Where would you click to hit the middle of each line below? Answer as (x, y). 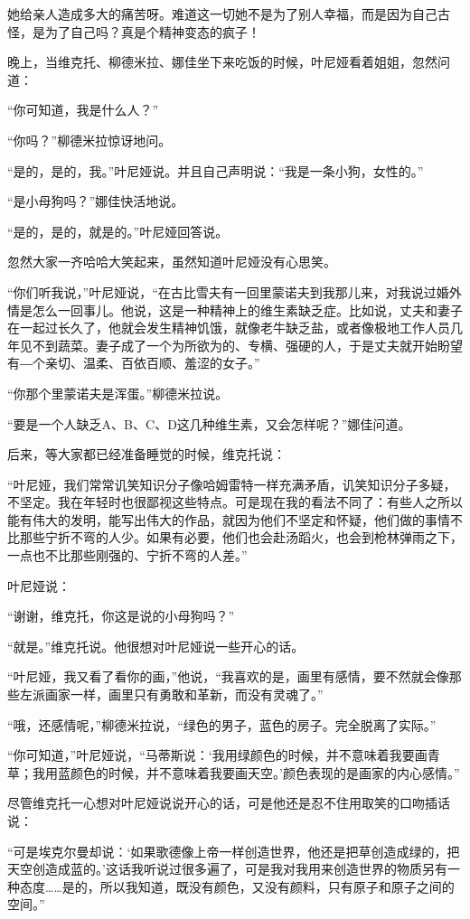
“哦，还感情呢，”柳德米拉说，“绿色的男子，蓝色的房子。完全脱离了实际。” (222, 724)
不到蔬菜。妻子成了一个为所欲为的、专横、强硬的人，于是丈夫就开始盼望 (247, 345)
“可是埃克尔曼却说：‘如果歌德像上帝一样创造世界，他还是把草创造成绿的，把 (234, 851)
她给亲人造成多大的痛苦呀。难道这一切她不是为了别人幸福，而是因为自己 (222, 14)
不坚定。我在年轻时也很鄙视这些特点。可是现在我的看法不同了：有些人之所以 (235, 502)
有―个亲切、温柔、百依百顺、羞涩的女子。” (134, 363)
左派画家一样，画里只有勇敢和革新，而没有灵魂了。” (171, 694)
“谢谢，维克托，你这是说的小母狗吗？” (121, 616)
